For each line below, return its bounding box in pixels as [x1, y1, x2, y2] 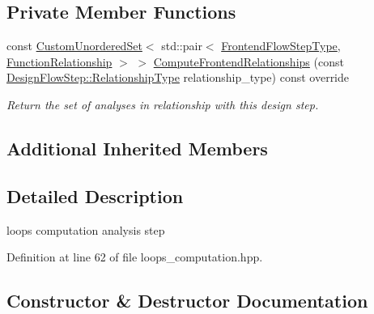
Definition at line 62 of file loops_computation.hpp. [6, 248, 263, 265]
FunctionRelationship [6, 53, 113, 70]
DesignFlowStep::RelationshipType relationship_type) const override [6, 69, 350, 86]
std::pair [161, 37, 202, 54]
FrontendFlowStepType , [221, 37, 341, 54]
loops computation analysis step [6, 221, 165, 238]
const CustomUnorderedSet [6, 37, 142, 54]
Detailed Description [6, 183, 184, 208]
